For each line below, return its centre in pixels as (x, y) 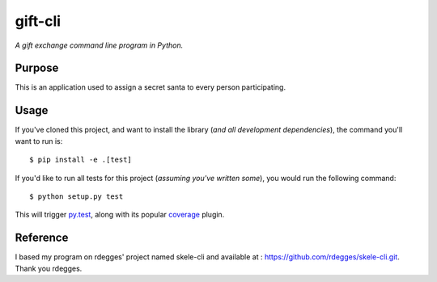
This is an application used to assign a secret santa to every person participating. (151, 87)
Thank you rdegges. (49, 268)
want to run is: (39, 141)
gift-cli (38, 21)
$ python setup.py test (76, 196)
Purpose (37, 68)
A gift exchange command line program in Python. (99, 45)
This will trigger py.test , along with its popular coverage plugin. (120, 215)
